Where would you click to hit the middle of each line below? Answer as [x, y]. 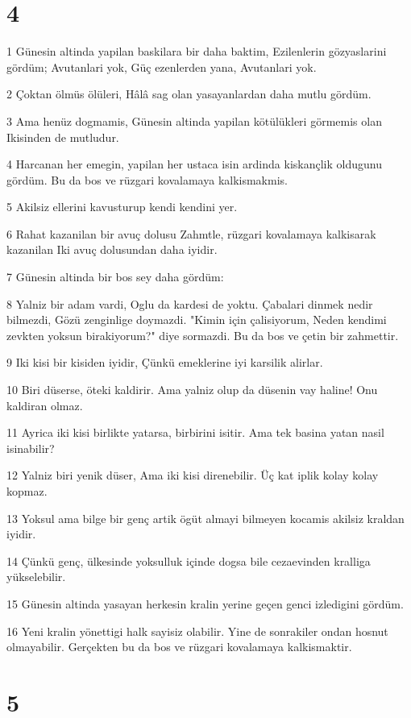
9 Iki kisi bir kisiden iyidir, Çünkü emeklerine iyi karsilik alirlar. [165, 362]
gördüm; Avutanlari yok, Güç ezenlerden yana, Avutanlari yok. [162, 66]
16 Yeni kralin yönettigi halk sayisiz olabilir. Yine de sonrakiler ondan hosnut [197, 631]
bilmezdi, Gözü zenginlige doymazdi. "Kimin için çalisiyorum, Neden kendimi [197, 320]
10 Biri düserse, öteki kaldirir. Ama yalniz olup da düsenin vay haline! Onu [192, 390]
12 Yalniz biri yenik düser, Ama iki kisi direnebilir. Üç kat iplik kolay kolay [193, 475]
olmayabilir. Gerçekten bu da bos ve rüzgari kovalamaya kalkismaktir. [179, 647]
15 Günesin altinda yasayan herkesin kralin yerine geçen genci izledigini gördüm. [205, 603]
